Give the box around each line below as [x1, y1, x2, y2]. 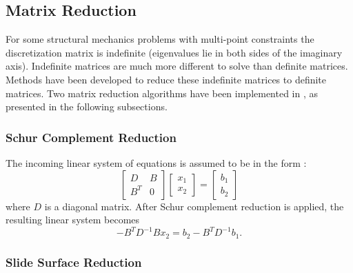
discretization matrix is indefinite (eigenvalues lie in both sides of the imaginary [6, 45, 343, 59]
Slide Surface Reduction [6, 253, 142, 270]
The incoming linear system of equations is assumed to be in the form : [6, 155, 307, 170]
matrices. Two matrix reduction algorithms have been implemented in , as [6, 85, 319, 100]
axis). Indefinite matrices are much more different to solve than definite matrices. [6, 59, 348, 73]
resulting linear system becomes [6, 212, 140, 227]
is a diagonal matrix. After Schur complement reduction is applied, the [44, 199, 344, 213]
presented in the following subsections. [6, 99, 168, 114]
